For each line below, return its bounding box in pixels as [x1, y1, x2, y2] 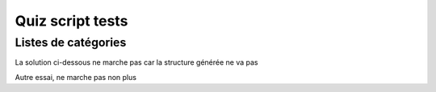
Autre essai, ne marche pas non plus [15, 72, 137, 82]
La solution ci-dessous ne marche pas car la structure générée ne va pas [15, 58, 258, 67]
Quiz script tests [15, 12, 128, 30]
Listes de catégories [15, 35, 127, 50]
